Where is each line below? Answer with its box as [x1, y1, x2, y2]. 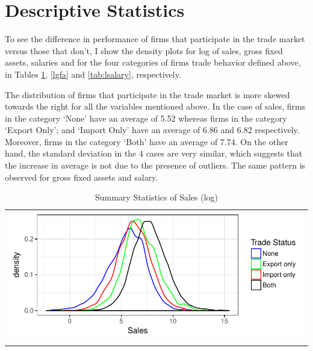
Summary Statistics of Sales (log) [95, 191, 218, 203]
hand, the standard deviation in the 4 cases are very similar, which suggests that [5, 147, 303, 160]
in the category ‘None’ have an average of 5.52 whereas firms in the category [5, 111, 287, 124]
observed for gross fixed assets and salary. [5, 170, 158, 183]
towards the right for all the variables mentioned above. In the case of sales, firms [5, 100, 306, 113]
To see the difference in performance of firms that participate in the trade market [5, 33, 305, 45]
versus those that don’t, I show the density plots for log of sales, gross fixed [5, 44, 283, 57]
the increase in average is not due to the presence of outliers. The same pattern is [5, 159, 306, 172]
